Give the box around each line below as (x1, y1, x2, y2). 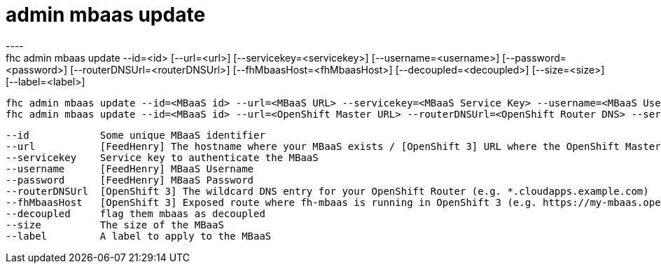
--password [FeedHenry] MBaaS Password (6, 174, 254, 186)
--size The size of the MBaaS (6, 219, 224, 230)
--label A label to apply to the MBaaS (6, 230, 272, 242)
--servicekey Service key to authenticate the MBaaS (6, 151, 319, 163)
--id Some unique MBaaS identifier (6, 129, 265, 141)
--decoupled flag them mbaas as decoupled (6, 207, 265, 219)
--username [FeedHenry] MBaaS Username (6, 163, 254, 174)
